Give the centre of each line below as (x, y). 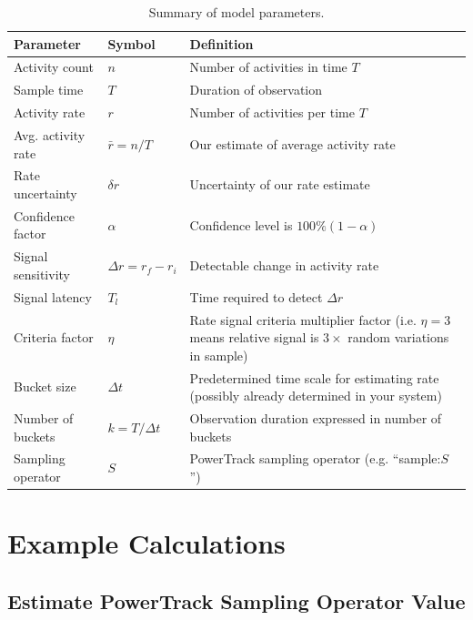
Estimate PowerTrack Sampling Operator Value (236, 600)
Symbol (131, 43)
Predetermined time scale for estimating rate (314, 377)
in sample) (219, 355)
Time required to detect (256, 296)
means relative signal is (254, 337)
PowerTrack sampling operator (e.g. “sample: (315, 458)
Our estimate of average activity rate (292, 143)
